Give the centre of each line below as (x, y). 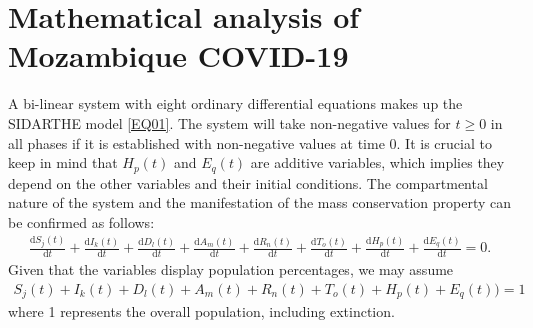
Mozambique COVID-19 (178, 55)
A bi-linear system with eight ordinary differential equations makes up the (235, 103)
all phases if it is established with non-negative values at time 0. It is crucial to (250, 142)
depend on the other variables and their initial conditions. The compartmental (248, 182)
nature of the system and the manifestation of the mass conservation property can (260, 202)
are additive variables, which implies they (377, 162)
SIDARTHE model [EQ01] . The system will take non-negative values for (229, 122)
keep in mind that (63, 162)
